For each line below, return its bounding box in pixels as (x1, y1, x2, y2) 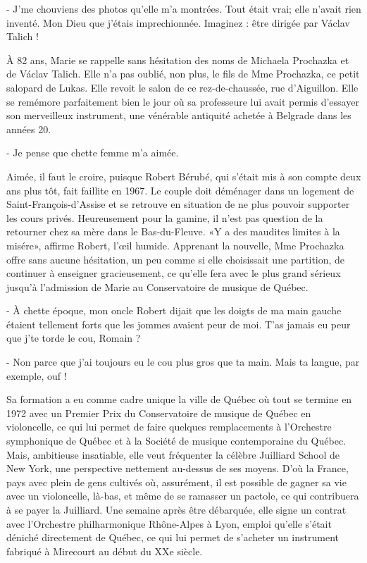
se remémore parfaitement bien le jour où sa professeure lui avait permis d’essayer (6, 94, 359, 109)
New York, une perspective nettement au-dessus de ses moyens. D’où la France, (6, 461, 349, 476)
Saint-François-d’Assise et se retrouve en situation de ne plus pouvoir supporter (6, 197, 350, 211)
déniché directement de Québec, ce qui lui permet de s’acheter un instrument (6, 530, 339, 545)
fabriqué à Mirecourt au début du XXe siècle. (6, 543, 203, 558)
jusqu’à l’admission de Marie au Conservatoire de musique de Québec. (6, 279, 309, 294)
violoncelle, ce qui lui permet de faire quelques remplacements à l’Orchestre (6, 419, 332, 434)
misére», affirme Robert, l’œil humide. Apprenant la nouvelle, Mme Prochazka (6, 237, 344, 252)
